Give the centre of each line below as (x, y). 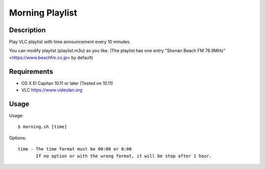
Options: (18, 138)
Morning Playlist (43, 13)
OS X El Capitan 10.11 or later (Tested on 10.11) (67, 83)
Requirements (31, 72)
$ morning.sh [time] (42, 127)
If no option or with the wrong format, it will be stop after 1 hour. (124, 156)
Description (27, 30)
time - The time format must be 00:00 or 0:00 (75, 149)
